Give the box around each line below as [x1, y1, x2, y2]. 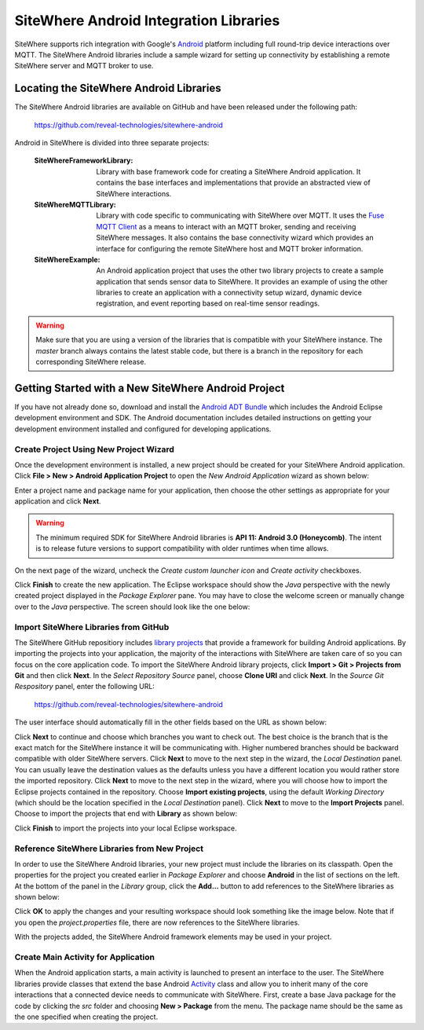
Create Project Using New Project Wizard [14, 444, 174, 455]
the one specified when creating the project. [14, 1012, 159, 1021]
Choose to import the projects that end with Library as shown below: [14, 809, 238, 819]
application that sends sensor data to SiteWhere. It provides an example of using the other [96, 277, 388, 286]
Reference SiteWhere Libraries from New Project [14, 843, 204, 854]
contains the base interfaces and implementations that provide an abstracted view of [96, 178, 371, 188]
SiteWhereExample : [34, 255, 101, 264]
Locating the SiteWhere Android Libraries [14, 82, 221, 95]
